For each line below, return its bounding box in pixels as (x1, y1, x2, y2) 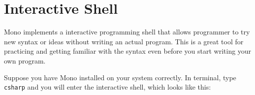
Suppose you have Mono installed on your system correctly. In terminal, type (4, 72, 236, 82)
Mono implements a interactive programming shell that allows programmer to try (4, 27, 250, 37)
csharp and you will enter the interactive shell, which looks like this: (4, 82, 211, 92)
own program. (4, 55, 46, 65)
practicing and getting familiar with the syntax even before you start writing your (4, 46, 252, 56)
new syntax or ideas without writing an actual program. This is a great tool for (4, 36, 244, 46)
